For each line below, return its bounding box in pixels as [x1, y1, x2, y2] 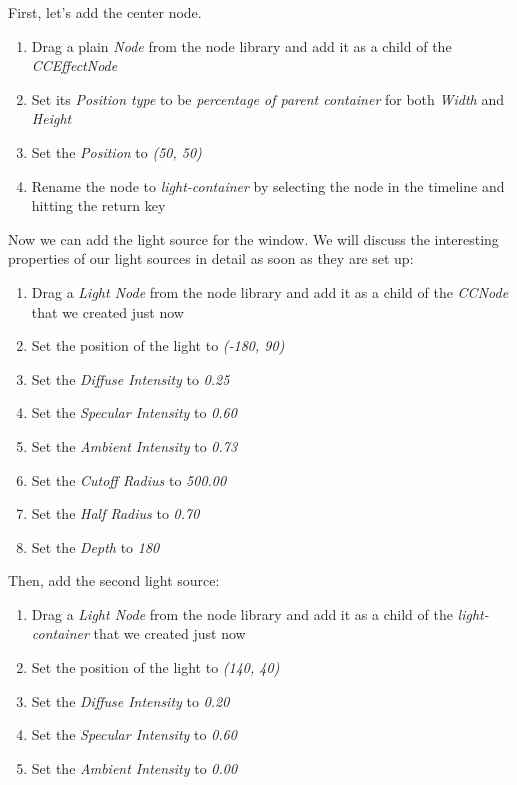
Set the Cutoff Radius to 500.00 [31, 469, 227, 490]
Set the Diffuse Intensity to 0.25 [31, 368, 230, 389]
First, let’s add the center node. [8, 2, 202, 22]
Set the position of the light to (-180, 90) [31, 335, 285, 356]
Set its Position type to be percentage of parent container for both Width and [31, 88, 504, 109]
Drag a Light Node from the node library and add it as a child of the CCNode [31, 281, 509, 302]
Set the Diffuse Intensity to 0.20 [31, 690, 230, 711]
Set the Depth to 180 [31, 536, 160, 557]
